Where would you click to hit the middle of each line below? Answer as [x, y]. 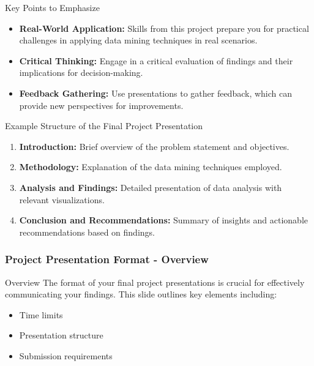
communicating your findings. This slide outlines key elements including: [141, 294]
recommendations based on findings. [87, 232]
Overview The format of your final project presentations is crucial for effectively [155, 282]
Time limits [41, 314]
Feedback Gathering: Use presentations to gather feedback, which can [155, 93]
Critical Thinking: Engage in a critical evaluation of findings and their [156, 60]
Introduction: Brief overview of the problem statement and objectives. [154, 146]
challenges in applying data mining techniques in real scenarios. [138, 40]
